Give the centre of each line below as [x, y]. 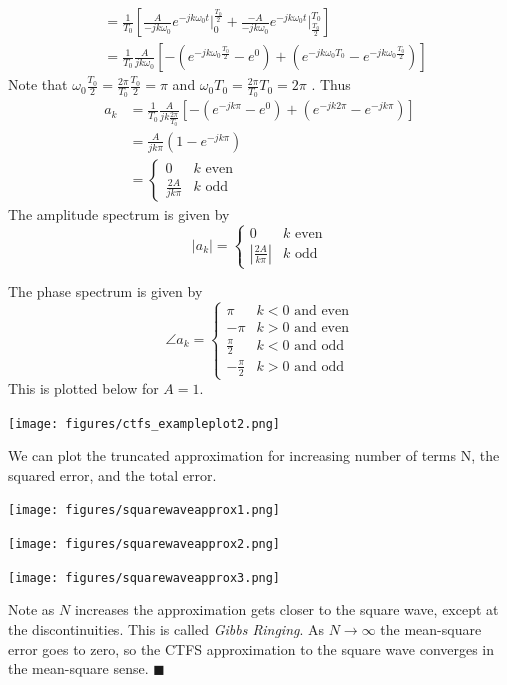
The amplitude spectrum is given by [119, 213]
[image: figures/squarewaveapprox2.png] [144, 544]
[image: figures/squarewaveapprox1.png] [144, 510]
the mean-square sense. [78, 668]
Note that [38, 84]
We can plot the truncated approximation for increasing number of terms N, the [254, 455]
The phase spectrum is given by [105, 291]
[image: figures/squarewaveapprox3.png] [144, 577]
